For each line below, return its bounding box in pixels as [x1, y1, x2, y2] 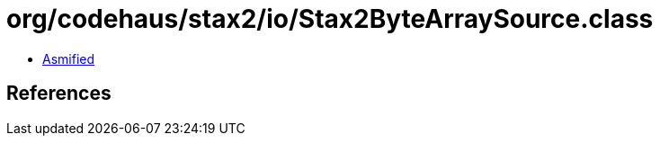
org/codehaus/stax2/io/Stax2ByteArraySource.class [6, 4, 654, 34]
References [6, 82, 111, 105]
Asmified [42, 50, 95, 67]
